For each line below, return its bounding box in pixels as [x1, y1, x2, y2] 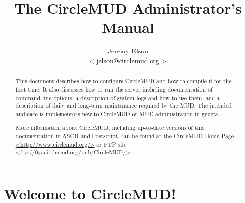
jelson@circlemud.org [96, 55, 159, 65]
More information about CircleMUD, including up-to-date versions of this [15, 124, 205, 132]
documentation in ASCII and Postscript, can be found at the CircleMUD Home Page [15, 132, 234, 140]
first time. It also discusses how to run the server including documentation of [15, 85, 213, 93]
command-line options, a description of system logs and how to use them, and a [15, 93, 220, 101]
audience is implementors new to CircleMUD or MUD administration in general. [15, 109, 222, 118]
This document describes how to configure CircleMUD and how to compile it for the [15, 77, 232, 85]
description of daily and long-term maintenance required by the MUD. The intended [15, 101, 232, 110]
